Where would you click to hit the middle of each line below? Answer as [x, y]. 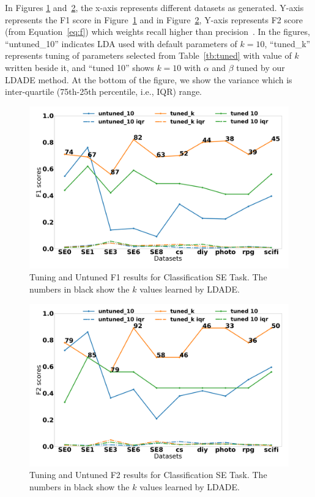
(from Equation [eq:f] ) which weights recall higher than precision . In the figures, [157, 32]
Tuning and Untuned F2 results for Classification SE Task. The [148, 475]
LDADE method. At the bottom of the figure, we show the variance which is [149, 79]
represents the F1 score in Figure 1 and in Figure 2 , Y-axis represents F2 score [154, 19]
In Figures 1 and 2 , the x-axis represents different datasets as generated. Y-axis [154, 7]
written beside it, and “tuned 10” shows [80, 67]
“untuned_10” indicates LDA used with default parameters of [121, 43]
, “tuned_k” [287, 43]
